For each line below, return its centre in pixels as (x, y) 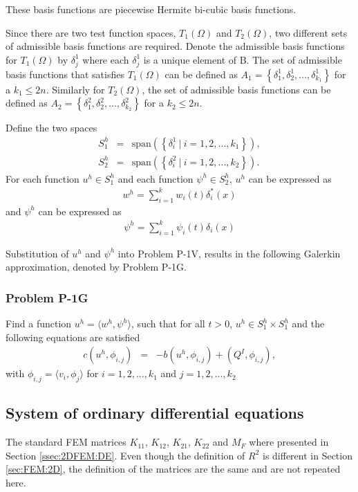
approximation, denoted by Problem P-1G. (96, 267)
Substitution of (37, 253)
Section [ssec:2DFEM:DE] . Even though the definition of (125, 455)
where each (106, 59)
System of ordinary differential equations (155, 413)
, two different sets (308, 32)
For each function (43, 178)
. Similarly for (75, 89)
